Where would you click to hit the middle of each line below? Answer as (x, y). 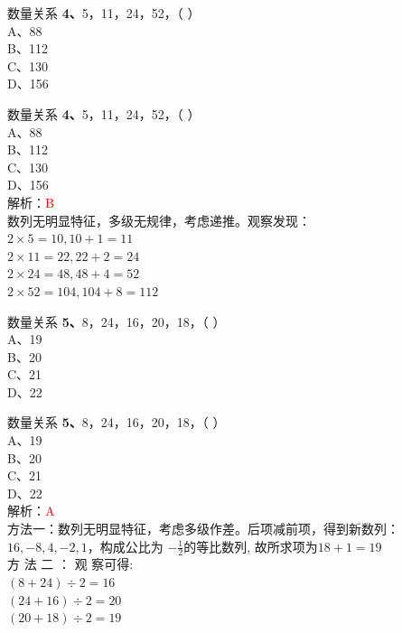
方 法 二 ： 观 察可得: (70, 564)
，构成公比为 (125, 546)
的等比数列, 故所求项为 (251, 546)
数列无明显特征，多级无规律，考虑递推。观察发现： (159, 220)
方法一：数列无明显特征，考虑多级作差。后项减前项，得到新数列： (203, 529)
